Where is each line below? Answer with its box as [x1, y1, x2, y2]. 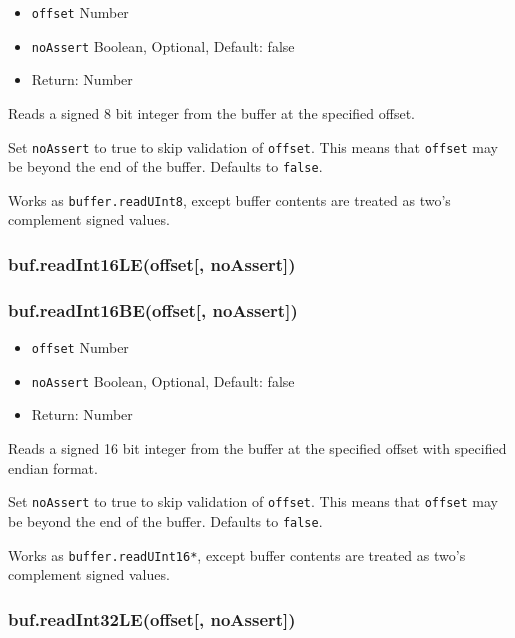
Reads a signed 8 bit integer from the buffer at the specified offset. [8, 102, 415, 123]
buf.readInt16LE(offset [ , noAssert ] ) [8, 251, 296, 276]
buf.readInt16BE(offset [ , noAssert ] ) [8, 297, 298, 322]
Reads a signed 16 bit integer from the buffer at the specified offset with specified [8, 438, 507, 459]
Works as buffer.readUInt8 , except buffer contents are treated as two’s [8, 189, 451, 210]
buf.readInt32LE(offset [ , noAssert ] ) [8, 606, 296, 631]
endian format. [8, 457, 98, 478]
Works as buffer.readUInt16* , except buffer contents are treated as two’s [8, 544, 466, 565]
